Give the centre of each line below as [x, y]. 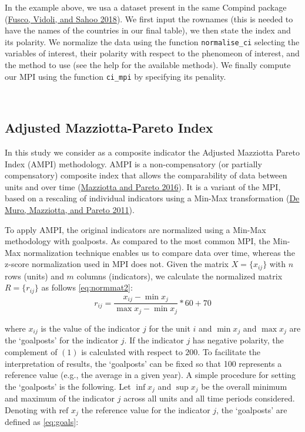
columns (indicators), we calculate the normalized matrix [180, 276]
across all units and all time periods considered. [209, 398]
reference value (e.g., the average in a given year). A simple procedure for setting [150, 375]
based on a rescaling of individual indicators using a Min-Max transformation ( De [152, 198]
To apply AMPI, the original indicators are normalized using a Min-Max [135, 229]
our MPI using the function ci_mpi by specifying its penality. [115, 76]
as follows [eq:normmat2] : [87, 287]
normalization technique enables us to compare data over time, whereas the [159, 252]
